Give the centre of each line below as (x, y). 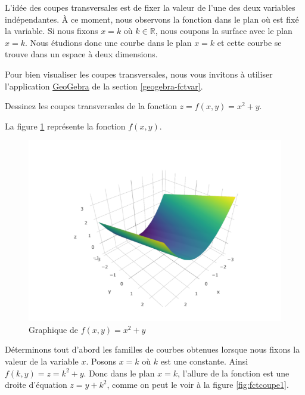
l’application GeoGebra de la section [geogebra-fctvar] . (104, 86)
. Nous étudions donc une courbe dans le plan (108, 42)
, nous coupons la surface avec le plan (224, 31)
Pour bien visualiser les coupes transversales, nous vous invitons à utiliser (139, 74)
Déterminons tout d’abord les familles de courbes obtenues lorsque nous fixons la (152, 349)
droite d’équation (36, 385)
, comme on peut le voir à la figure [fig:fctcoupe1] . (198, 385)
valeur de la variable (42, 361)
